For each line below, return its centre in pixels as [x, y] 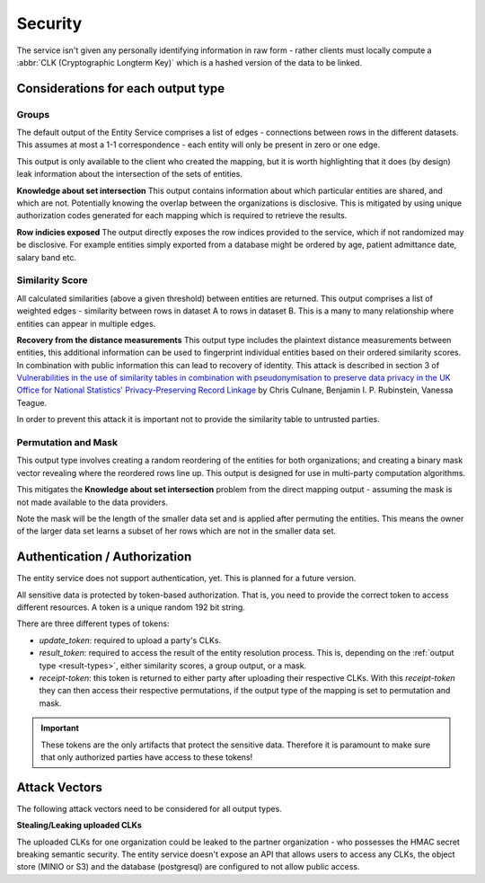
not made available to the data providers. [93, 502]
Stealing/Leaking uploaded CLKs [79, 826]
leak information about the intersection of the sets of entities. [129, 174]
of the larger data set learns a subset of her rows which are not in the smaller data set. [176, 531]
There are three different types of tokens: [93, 623]
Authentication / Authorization [104, 557]
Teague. [32, 402]
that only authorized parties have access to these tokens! [147, 757]
